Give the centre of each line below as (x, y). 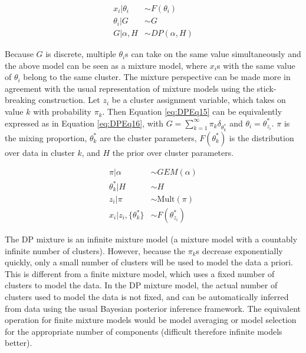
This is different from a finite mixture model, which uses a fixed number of (140, 273)
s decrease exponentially (239, 250)
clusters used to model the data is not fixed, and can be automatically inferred (147, 297)
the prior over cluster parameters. (173, 152)
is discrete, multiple (81, 54)
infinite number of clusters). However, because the (95, 250)
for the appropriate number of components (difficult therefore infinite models (144, 331)
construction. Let (69, 100)
